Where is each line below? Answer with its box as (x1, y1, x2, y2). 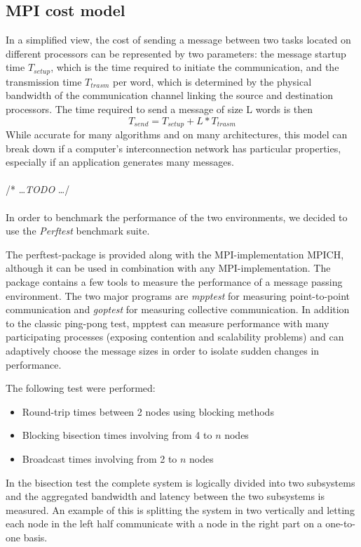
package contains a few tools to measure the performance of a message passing (6, 275, 343, 289)
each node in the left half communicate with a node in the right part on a (6, 516, 322, 531)
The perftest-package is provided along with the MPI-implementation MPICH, (6, 246, 344, 261)
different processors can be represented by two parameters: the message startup (6, 46, 346, 60)
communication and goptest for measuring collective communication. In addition (6, 302, 350, 317)
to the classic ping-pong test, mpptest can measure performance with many (6, 315, 329, 330)
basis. (23, 529, 48, 544)
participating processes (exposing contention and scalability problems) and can (6, 329, 344, 344)
